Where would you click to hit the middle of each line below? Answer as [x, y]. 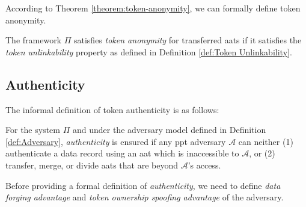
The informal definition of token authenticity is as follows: [112, 109]
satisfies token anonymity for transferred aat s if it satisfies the [188, 40]
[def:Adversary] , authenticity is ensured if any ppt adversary [116, 141]
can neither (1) [266, 141]
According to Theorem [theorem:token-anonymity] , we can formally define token [153, 8]
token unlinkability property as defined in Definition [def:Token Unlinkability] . [149, 51]
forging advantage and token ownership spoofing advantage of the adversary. [145, 197]
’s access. [204, 165]
